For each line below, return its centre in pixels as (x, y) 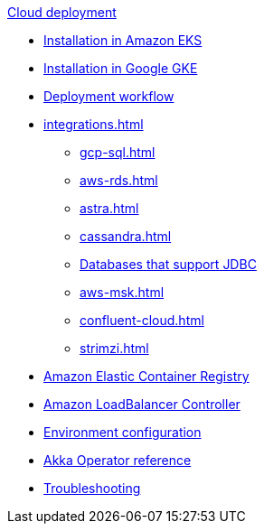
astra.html (109, 208)
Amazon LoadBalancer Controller (142, 404)
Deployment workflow (109, 96)
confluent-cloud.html (142, 320)
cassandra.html (126, 236)
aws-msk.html (122, 292)
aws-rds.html (119, 180)
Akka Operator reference (118, 460)
